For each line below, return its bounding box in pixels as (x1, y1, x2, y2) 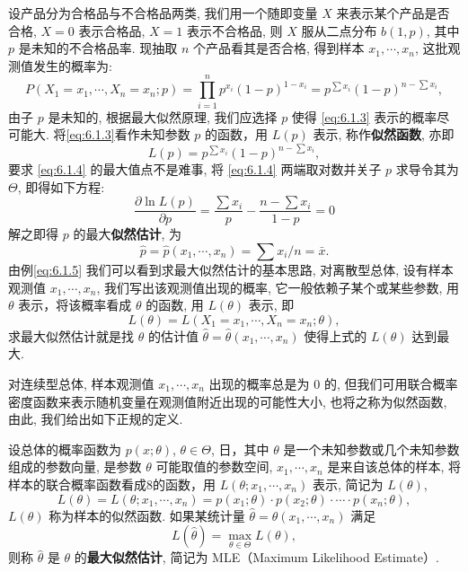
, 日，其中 (210, 439, 269, 458)
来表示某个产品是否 (336, 4, 450, 22)
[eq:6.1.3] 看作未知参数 (66, 125, 190, 144)
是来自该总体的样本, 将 (327, 457, 461, 476)
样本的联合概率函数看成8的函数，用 (8, 474, 216, 493)
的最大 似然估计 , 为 (73, 224, 181, 243)
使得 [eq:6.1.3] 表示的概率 (291, 107, 437, 126)
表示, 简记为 (312, 474, 384, 493)
